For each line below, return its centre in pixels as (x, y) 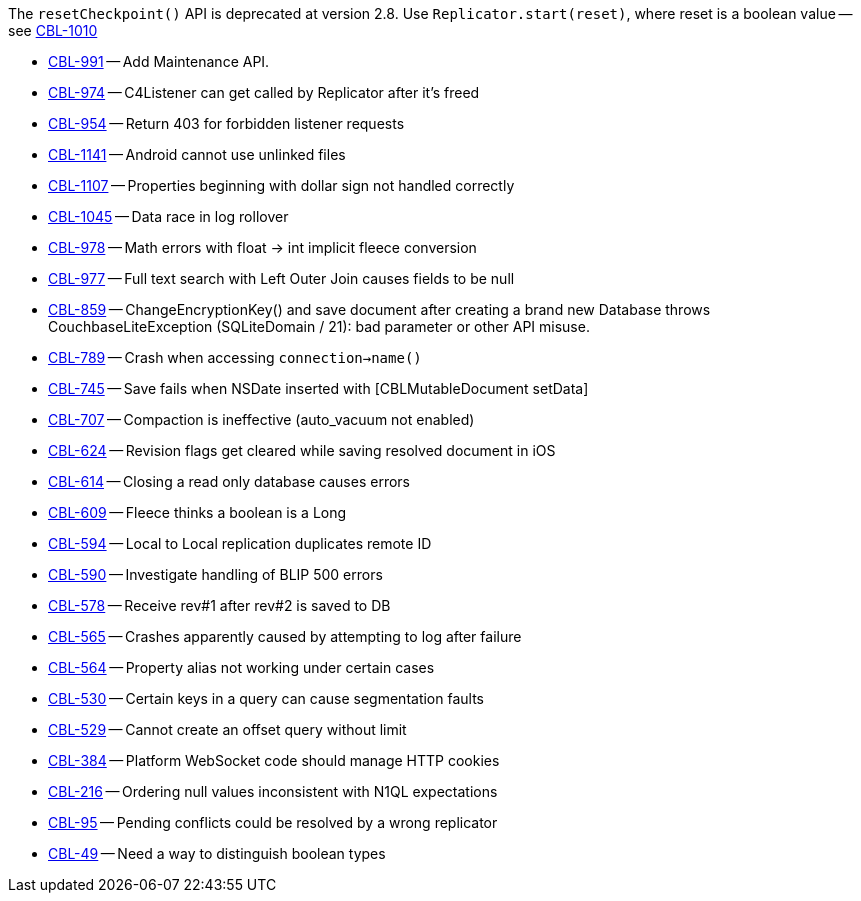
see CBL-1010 (53, 30)
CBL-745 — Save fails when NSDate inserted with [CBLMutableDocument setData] (318, 388)
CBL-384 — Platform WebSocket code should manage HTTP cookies (274, 760)
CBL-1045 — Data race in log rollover (168, 216)
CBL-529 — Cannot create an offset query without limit (227, 729)
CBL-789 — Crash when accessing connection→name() (235, 357)
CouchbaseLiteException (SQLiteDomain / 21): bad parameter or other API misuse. (319, 326)
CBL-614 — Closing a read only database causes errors (229, 481)
